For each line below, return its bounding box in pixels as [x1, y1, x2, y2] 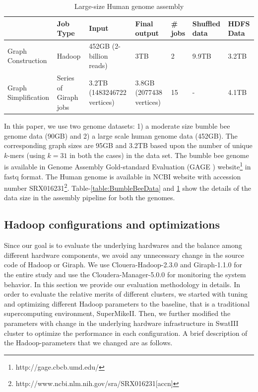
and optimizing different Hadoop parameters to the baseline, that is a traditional [4, 298, 250, 309]
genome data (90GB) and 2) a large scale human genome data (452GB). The [4, 130, 238, 141]
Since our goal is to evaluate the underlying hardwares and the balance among [4, 240, 242, 250]
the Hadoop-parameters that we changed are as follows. [4, 337, 173, 348]
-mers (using [7, 150, 45, 160]
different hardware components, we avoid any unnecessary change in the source [4, 249, 244, 260]
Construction [7, 55, 47, 66]
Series [57, 73, 74, 83]
